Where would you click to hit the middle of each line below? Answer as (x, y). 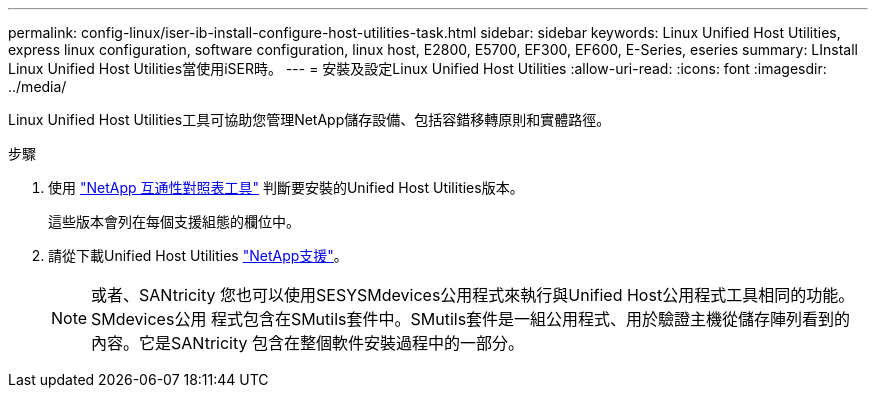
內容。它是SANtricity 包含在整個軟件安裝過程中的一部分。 (308, 343)
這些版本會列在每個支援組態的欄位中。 (174, 221)
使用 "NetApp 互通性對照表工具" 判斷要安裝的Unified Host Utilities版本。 (286, 187)
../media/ (37, 86)
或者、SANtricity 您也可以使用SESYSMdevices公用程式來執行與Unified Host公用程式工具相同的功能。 (473, 295)
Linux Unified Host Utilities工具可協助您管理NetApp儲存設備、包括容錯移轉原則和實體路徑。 (309, 119)
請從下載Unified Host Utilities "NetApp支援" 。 (198, 255)
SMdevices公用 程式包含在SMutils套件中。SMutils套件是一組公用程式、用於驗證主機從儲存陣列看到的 (471, 319)
